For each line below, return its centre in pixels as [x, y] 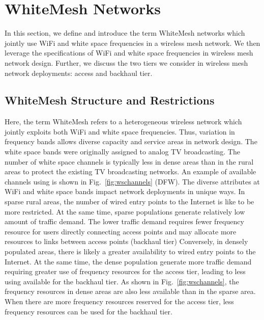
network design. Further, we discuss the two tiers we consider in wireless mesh [126, 62]
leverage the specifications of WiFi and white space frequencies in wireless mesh [129, 53]
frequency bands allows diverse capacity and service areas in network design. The [131, 141]
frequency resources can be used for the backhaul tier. [89, 311]
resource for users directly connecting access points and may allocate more [121, 231]
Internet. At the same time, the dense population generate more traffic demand [128, 261]
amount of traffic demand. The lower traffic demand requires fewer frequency [124, 221]
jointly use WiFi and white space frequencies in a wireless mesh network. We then [133, 43]
